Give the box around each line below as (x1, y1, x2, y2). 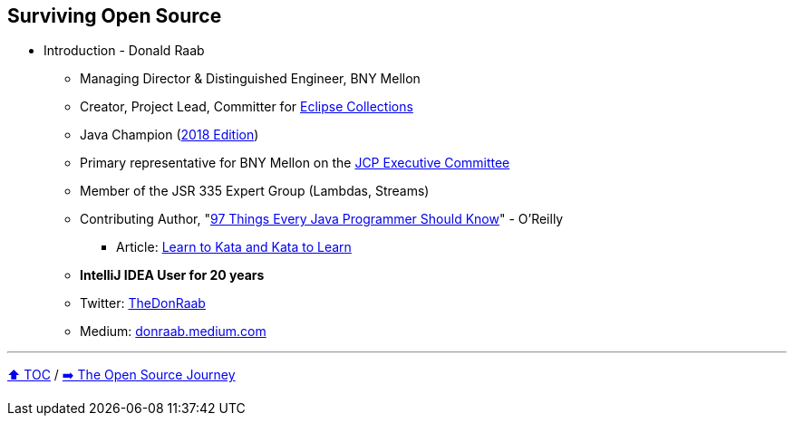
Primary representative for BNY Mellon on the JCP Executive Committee (80, 155, 510, 171)
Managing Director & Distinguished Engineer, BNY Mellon (80, 71, 421, 87)
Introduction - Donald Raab (44, 43, 205, 59)
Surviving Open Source (7, 5, 222, 27)
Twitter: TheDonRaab (80, 295, 206, 312)
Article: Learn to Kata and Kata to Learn (116, 239, 352, 255)
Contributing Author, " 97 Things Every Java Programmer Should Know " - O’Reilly (80, 211, 564, 227)
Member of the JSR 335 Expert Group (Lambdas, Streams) (80, 183, 430, 199)
